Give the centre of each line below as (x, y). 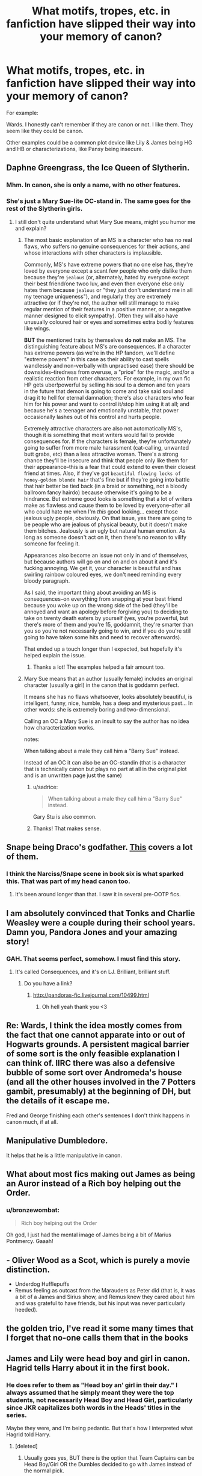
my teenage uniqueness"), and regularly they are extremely (97, 296)
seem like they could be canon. (45, 131)
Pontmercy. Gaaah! (30, 1241)
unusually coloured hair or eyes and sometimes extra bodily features (109, 322)
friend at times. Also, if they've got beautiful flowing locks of (103, 473)
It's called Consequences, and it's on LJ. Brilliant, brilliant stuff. (93, 972)
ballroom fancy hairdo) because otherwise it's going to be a (98, 492)
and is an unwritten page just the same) (73, 775)
